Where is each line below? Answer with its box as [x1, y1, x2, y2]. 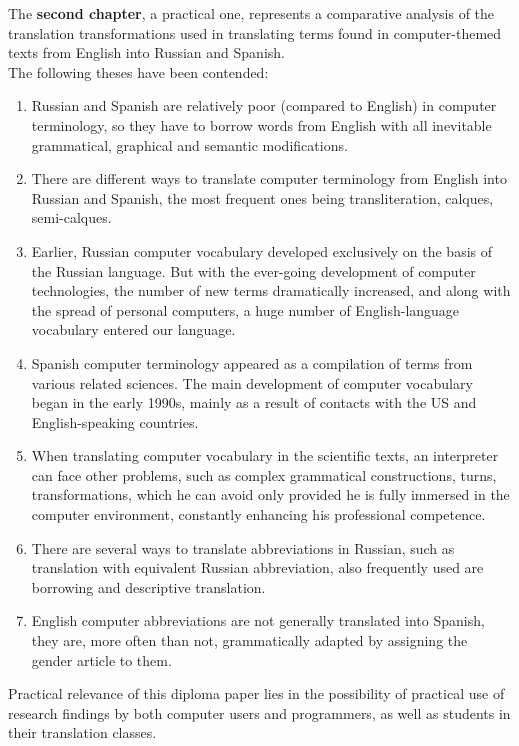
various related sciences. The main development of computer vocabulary [31, 372, 473, 393]
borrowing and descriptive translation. [31, 576, 266, 597]
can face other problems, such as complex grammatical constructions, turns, [31, 464, 497, 485]
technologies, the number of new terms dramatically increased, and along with [31, 280, 511, 301]
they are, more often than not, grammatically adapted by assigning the [31, 630, 468, 651]
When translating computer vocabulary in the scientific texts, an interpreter [31, 445, 499, 466]
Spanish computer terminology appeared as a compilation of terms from [31, 352, 473, 373]
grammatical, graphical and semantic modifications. [31, 134, 348, 155]
